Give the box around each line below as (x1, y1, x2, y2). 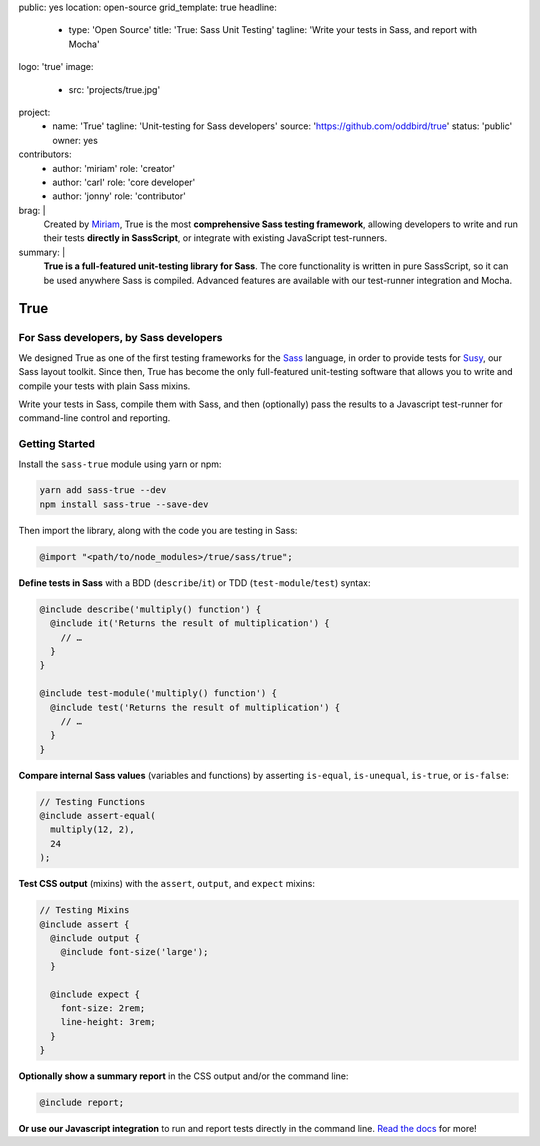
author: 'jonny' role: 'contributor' (52, 190, 187, 202)
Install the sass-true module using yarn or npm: (18, 458, 222, 470)
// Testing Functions (39, 796, 146, 807)
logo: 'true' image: (18, 61, 94, 73)
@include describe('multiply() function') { (39, 603, 262, 615)
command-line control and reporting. (18, 412, 171, 424)
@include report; (39, 1097, 125, 1109)
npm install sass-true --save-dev (39, 498, 209, 510)
